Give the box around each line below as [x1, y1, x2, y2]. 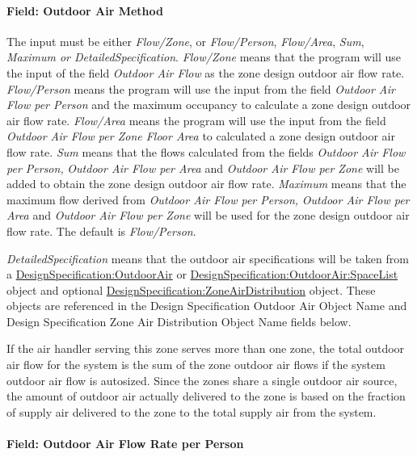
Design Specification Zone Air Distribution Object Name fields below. [6, 312, 352, 329]
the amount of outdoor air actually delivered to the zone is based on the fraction [6, 388, 406, 405]
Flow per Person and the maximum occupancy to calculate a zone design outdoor [6, 96, 411, 113]
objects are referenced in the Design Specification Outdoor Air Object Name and [6, 297, 407, 314]
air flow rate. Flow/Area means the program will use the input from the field [6, 111, 386, 128]
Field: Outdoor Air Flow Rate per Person [6, 435, 244, 452]
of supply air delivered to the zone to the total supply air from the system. [6, 403, 377, 420]
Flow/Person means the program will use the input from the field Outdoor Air [6, 80, 395, 97]
